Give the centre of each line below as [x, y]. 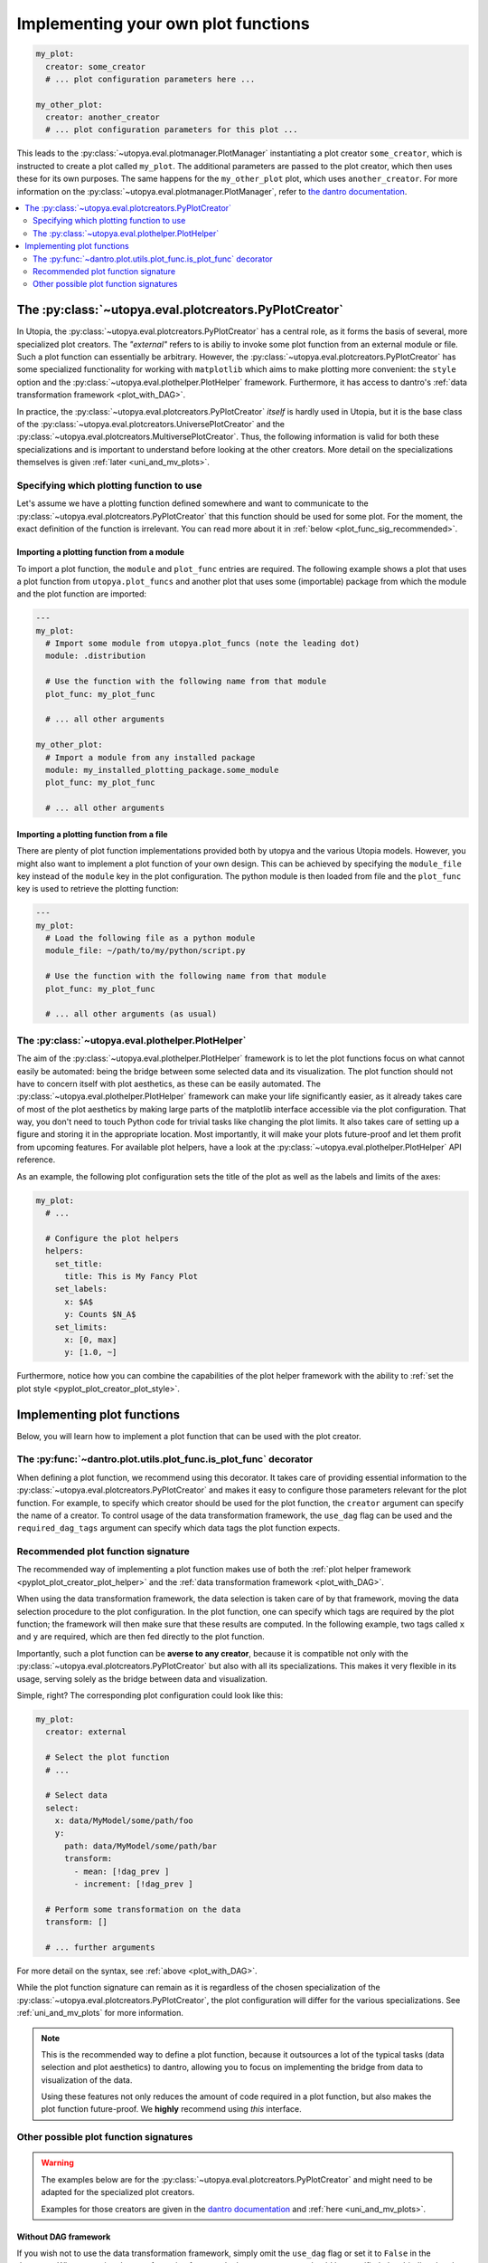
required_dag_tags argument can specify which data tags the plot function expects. [178, 1528]
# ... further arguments [100, 1947]
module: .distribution [96, 656]
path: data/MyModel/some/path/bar [141, 1846]
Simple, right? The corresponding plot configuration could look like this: [150, 1695]
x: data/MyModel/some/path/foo [124, 1821]
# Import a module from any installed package [150, 757]
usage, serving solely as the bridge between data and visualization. [142, 1678]
